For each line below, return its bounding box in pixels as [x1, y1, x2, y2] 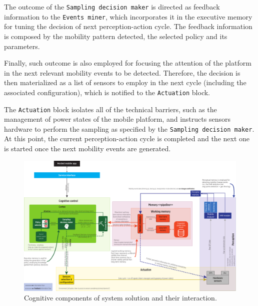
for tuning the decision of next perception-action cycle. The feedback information [4, 21, 252, 32]
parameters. [4, 41, 40, 51]
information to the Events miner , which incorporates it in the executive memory [4, 11, 252, 22]
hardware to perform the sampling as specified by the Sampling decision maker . [4, 123, 254, 134]
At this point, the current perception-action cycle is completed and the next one [4, 133, 250, 144]
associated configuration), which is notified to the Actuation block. [4, 87, 210, 97]
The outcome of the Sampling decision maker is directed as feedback [4, 2, 220, 12]
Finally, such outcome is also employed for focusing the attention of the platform [4, 58, 251, 68]
